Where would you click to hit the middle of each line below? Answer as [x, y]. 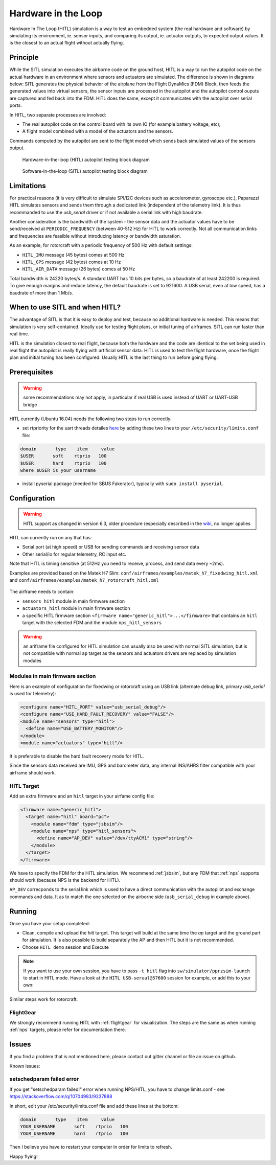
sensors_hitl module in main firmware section [74, 601]
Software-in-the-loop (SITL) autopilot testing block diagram [85, 171]
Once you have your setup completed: [50, 923]
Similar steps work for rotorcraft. [44, 999]
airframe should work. [33, 772]
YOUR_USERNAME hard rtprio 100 [74, 1134]
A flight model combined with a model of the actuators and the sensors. [98, 131]
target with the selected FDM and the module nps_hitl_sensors [92, 622]
